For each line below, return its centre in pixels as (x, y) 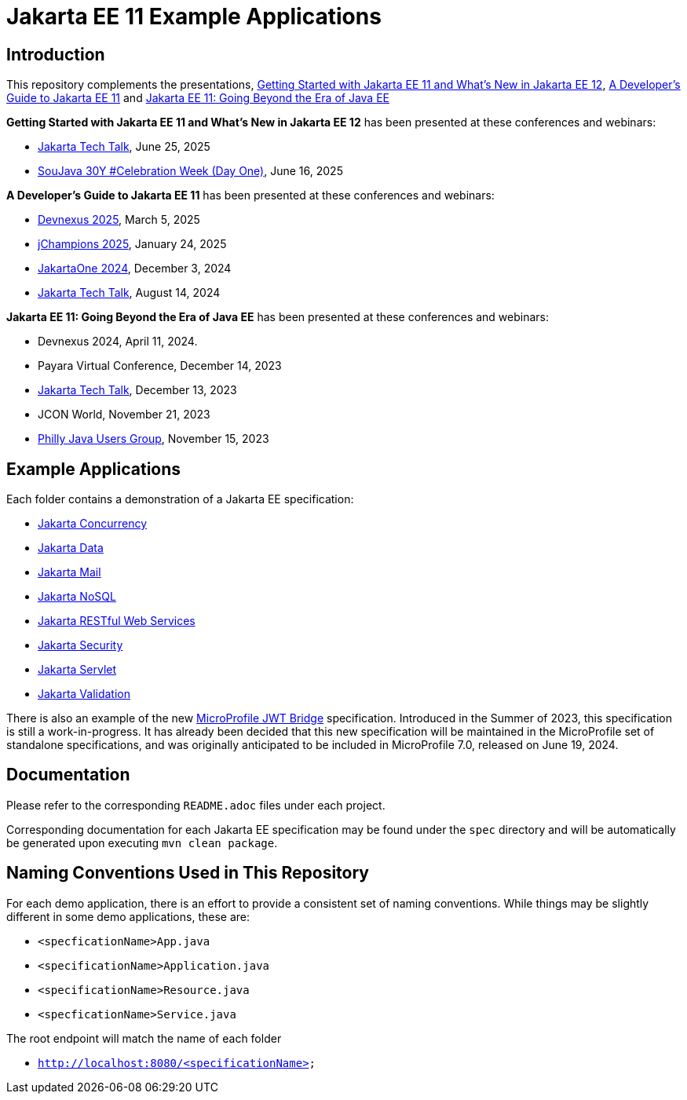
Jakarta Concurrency (93, 524)
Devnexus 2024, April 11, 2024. (118, 342)
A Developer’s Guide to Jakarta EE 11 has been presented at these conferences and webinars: (250, 196)
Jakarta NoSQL (77, 597)
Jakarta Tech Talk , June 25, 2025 (124, 147)
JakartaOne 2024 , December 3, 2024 (135, 269)
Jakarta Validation (84, 694)
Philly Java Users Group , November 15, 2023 (153, 439)
